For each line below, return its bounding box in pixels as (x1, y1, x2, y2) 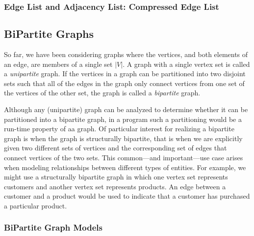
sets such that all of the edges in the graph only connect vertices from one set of (4, 78, 245, 88)
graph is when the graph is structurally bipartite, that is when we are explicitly (4, 133, 243, 143)
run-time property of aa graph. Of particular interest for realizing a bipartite (4, 123, 234, 134)
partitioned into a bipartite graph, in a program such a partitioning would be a (4, 114, 242, 124)
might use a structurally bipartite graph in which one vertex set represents (4, 172, 228, 182)
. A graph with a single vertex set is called (123, 59, 250, 69)
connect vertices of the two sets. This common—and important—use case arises (4, 152, 243, 162)
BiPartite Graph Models (4, 221, 102, 234)
